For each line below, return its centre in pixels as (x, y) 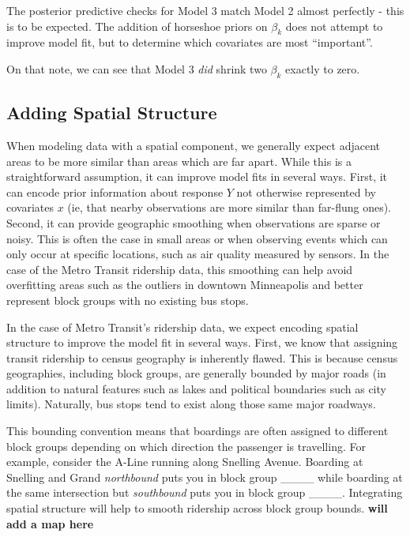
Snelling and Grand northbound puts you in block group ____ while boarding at (205, 477)
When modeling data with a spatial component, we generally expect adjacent (194, 145)
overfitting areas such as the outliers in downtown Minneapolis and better (185, 285)
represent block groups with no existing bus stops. (128, 300)
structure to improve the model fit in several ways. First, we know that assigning (202, 342)
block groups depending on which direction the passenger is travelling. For (186, 446)
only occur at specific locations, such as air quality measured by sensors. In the (198, 254)
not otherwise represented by (307, 192)
